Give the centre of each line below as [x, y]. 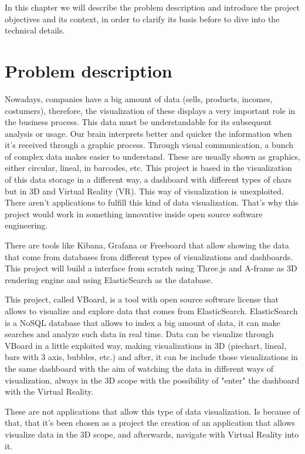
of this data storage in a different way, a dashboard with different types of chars [148, 179]
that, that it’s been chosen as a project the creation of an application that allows [150, 423]
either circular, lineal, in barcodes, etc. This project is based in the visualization [148, 168]
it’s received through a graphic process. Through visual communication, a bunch [149, 145]
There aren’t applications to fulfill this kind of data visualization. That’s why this [152, 202]
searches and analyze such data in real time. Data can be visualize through [139, 334]
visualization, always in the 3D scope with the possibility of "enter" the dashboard [152, 380]
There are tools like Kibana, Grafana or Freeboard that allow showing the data [147, 245]
